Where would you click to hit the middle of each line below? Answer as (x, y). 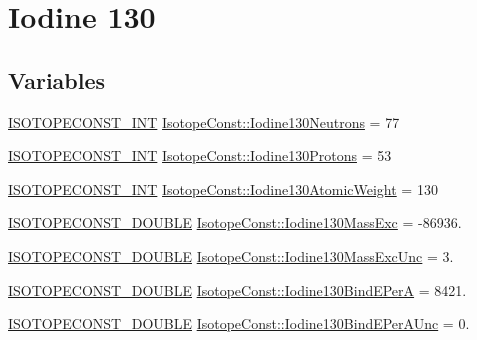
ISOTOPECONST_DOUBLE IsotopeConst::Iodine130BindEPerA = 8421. (237, 289)
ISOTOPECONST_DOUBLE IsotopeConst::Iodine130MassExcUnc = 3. (231, 255)
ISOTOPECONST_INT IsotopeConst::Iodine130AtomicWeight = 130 (223, 188)
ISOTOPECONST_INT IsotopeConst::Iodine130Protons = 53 (200, 155)
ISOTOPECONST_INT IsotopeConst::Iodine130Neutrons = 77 (204, 121)
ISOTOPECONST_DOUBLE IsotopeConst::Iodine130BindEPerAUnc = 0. (239, 323)
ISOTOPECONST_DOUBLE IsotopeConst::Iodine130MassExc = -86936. (235, 222)
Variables (57, 79)
